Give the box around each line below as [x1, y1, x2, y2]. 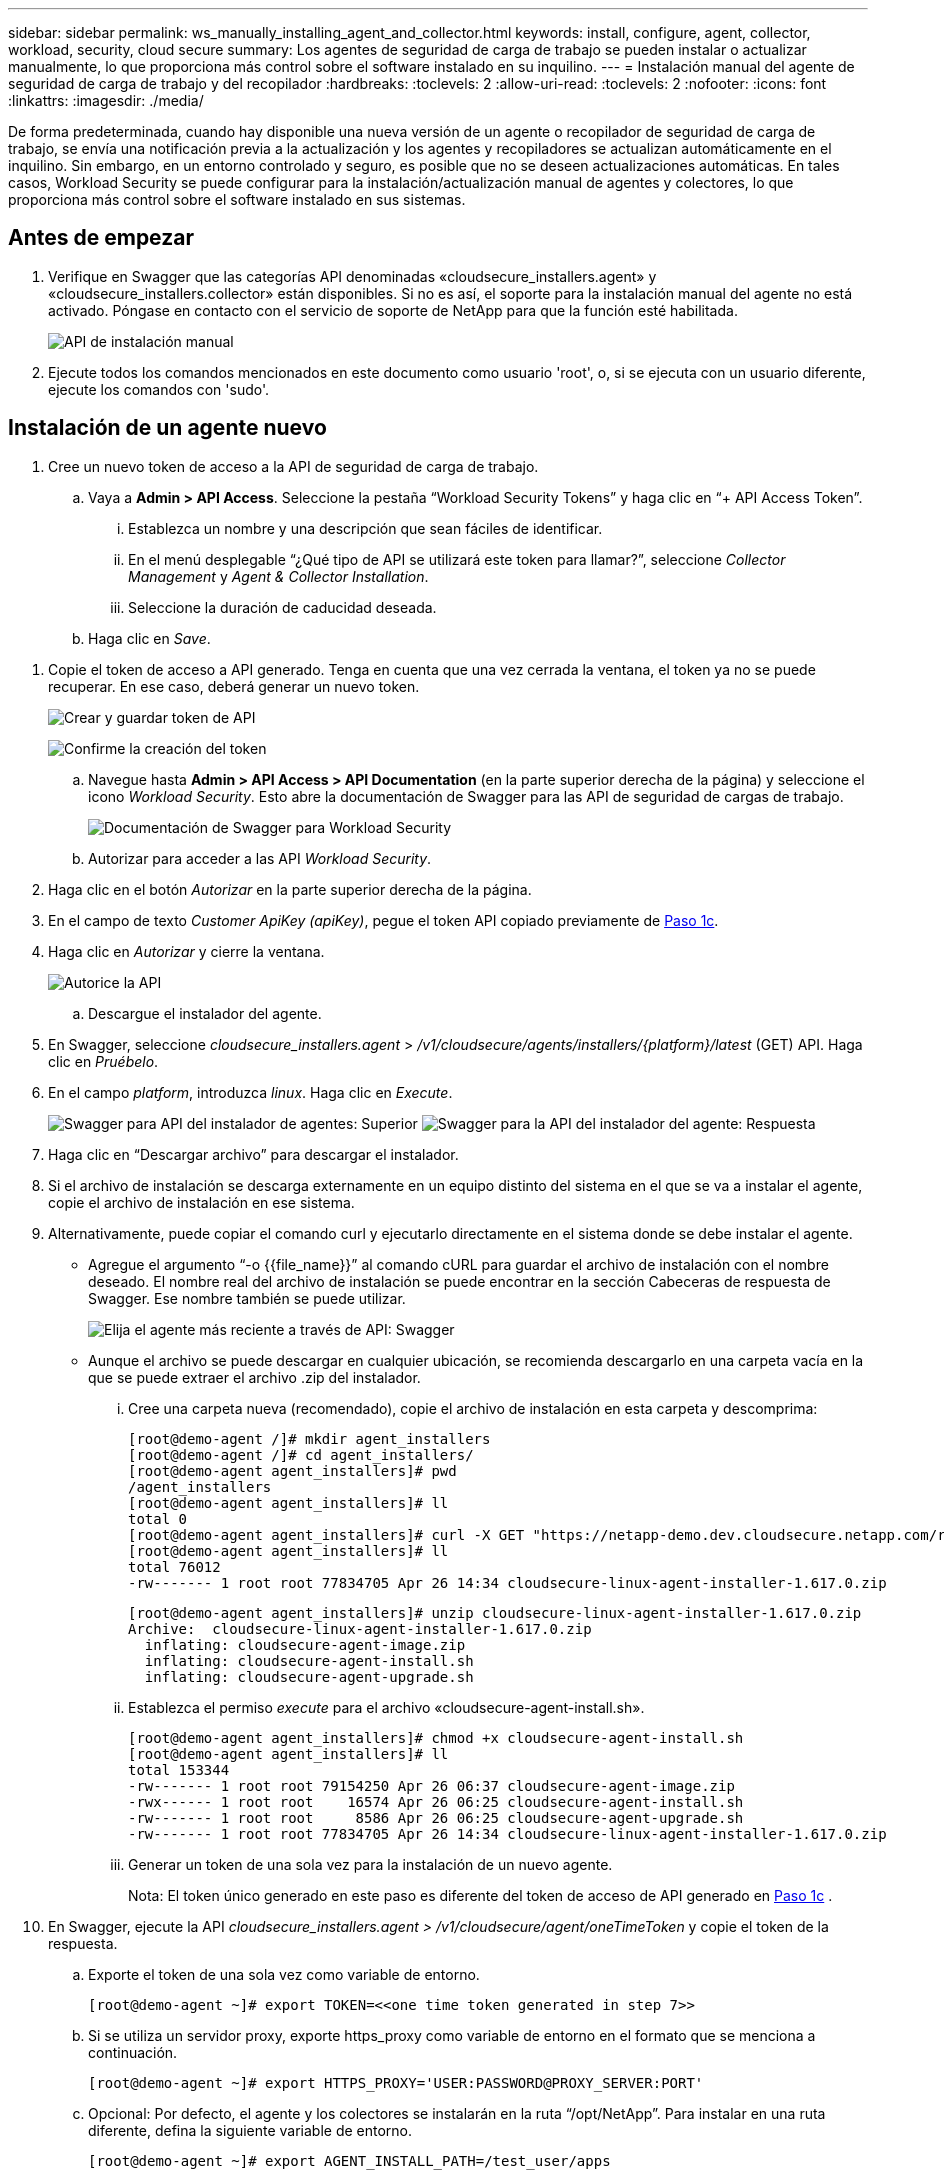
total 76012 [128, 1558, 221, 1575]
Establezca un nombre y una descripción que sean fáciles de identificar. [128, 519, 603, 537]
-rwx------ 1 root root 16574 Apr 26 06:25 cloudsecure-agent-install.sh [128, 1793, 744, 1810]
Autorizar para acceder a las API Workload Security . [88, 849, 432, 867]
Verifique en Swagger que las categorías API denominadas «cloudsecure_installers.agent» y [48, 267, 657, 285]
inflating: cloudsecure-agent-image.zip [144, 1636, 466, 1653]
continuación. [88, 2043, 178, 2061]
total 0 [128, 1510, 188, 1527]
